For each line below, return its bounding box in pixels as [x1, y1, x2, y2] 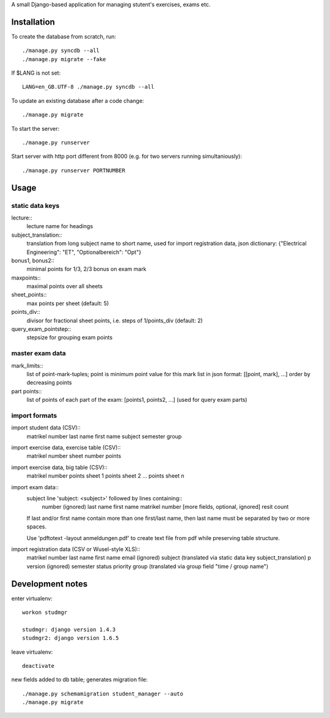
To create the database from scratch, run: [11, 32, 116, 40]
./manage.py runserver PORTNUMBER [22, 167, 125, 174]
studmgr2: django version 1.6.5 [22, 635, 119, 642]
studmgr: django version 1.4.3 [22, 626, 116, 633]
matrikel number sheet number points [26, 453, 122, 460]
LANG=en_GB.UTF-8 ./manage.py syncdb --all [22, 83, 155, 91]
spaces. [26, 523, 47, 530]
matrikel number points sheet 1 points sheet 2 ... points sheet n [26, 472, 185, 479]
